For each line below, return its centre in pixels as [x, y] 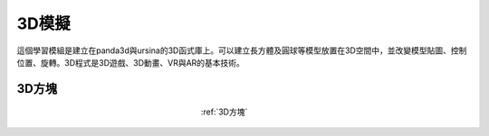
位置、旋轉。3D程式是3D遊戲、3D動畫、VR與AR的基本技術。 [130, 62]
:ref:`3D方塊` [224, 112]
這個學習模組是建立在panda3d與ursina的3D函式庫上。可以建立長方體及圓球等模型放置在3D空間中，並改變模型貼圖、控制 [242, 50]
